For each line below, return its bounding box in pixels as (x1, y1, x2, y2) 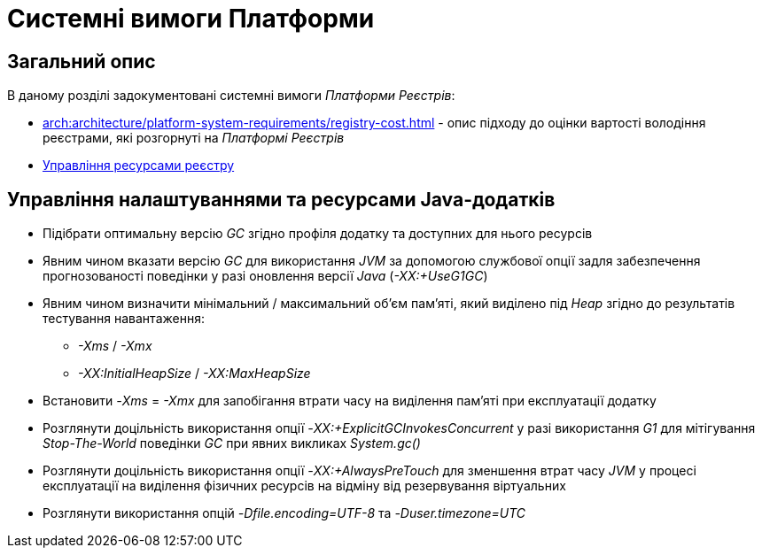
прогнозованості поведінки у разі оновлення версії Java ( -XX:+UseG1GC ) (43, 268, 488, 284)
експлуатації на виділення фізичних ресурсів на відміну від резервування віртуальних (43, 478, 566, 494)
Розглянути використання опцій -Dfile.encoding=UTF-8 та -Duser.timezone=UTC (43, 505, 526, 521)
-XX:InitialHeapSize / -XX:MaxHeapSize (78, 366, 311, 382)
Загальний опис (7, 50, 156, 73)
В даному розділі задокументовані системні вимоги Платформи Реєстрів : (7, 88, 455, 104)
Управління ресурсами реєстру (43, 158, 235, 173)
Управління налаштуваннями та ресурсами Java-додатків (7, 188, 556, 211)
